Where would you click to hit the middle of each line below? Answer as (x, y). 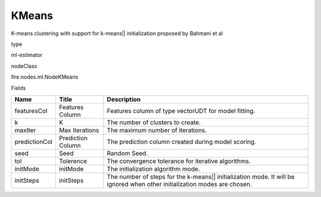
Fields (18, 88)
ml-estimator (27, 55)
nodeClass (24, 66)
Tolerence (73, 161)
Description (124, 99)
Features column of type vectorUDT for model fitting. (181, 111)
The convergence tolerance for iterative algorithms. (179, 161)
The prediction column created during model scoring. (182, 142)
